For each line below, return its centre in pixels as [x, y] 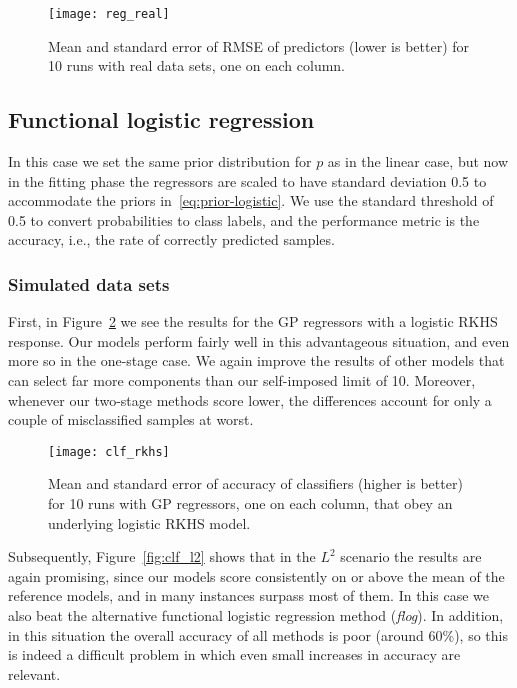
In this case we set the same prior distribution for [160, 161]
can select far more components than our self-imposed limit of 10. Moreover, [242, 380]
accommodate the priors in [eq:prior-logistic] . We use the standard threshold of [251, 200]
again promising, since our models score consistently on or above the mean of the [256, 575]
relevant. [34, 673]
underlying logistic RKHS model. [149, 522]
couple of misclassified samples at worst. [131, 419]
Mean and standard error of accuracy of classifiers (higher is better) [255, 483]
